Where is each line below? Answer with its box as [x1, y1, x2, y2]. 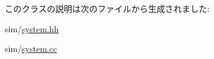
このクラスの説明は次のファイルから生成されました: [5, 2, 210, 14]
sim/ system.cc [5, 42, 57, 55]
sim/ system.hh [5, 22, 59, 35]
